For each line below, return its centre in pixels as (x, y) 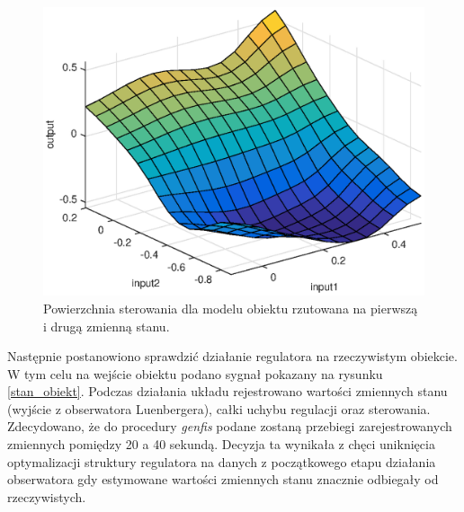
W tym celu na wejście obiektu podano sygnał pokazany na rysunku (195, 373)
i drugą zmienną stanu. (107, 326)
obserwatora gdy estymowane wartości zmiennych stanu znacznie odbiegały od (223, 479)
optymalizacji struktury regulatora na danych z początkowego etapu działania (222, 461)
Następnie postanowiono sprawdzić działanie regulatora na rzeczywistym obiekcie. (232, 356)
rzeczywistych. (47, 496)
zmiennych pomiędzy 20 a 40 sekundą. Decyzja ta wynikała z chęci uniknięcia (221, 444)
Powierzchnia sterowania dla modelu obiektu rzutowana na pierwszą (231, 308)
